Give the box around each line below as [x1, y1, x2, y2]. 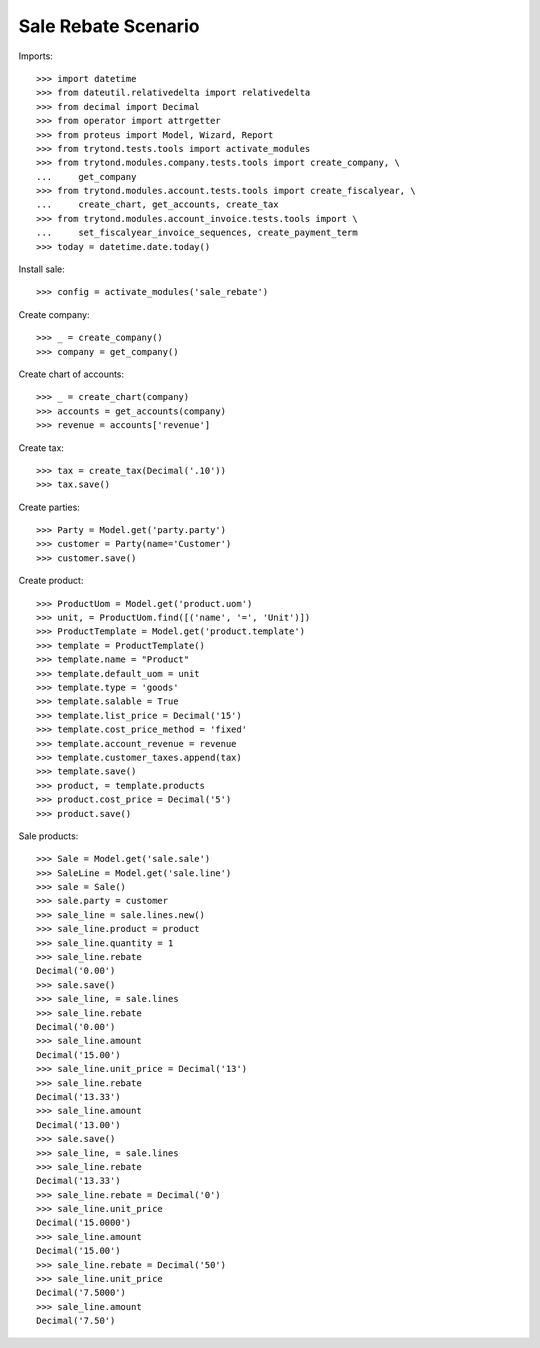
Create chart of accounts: [18, 368, 125, 380]
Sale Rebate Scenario [18, 15, 200, 37]
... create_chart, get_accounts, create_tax [36, 199, 279, 210]
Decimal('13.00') [36, 1119, 121, 1130]
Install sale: [18, 263, 65, 275]
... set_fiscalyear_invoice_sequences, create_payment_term [36, 227, 359, 239]
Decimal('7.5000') [36, 1287, 127, 1299]
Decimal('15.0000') [36, 1217, 132, 1229]
